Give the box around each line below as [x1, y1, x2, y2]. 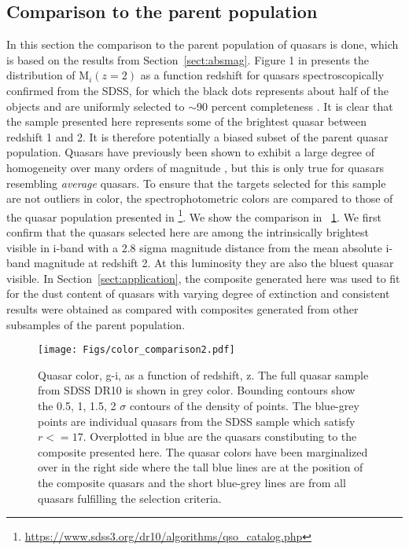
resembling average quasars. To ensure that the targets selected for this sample [6, 174, 386, 191]
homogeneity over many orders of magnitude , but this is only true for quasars [6, 159, 385, 175]
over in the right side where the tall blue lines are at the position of [38, 459, 363, 475]
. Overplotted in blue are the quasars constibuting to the [83, 428, 357, 445]
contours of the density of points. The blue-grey [129, 397, 359, 413]
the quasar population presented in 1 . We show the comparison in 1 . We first [6, 206, 381, 225]
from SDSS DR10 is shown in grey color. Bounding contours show [38, 382, 356, 398]
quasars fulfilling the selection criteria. [38, 489, 222, 506]
